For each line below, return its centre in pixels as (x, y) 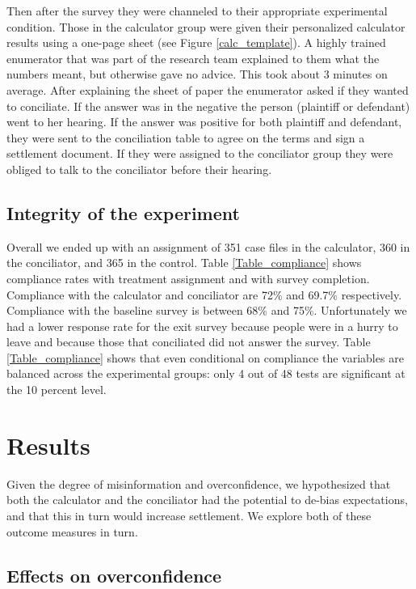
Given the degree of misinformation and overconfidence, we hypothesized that (199, 483)
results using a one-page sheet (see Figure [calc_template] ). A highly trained (196, 42)
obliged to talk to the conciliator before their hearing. (139, 169)
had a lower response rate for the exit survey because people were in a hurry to (202, 326)
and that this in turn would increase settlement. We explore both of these (189, 515)
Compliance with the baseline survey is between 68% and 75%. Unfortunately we (207, 310)
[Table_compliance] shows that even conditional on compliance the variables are (205, 357)
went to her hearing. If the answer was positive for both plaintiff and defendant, (204, 122)
